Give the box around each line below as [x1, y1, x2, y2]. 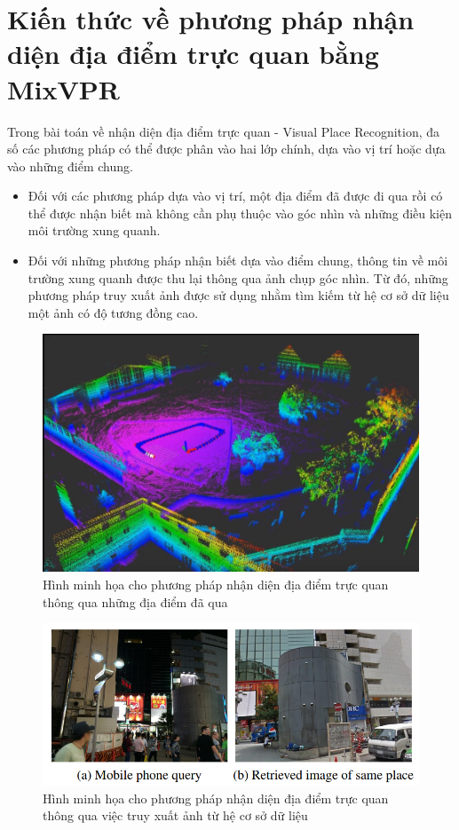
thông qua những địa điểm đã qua [43, 592, 228, 611]
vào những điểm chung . [7, 156, 133, 175]
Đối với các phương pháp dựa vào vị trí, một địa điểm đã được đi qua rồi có [28, 186, 443, 205]
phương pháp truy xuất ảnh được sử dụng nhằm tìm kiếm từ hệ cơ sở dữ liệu [28, 286, 449, 304]
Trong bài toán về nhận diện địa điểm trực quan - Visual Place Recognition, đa [7, 122, 440, 140]
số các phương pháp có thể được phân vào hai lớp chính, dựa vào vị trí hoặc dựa [7, 139, 446, 158]
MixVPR [7, 70, 121, 107]
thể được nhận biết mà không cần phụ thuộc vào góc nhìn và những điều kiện [28, 203, 453, 222]
